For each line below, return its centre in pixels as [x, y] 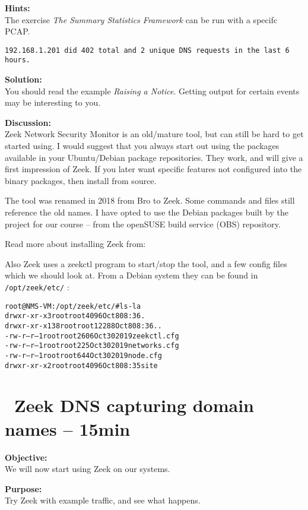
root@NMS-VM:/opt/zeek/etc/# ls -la [73, 306]
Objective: [26, 457]
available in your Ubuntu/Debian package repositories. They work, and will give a [154, 157]
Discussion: [28, 122]
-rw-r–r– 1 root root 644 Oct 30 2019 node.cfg [83, 355]
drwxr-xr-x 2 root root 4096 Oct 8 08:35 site [81, 365]
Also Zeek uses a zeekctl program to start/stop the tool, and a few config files [146, 263]
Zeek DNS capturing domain [134, 405]
